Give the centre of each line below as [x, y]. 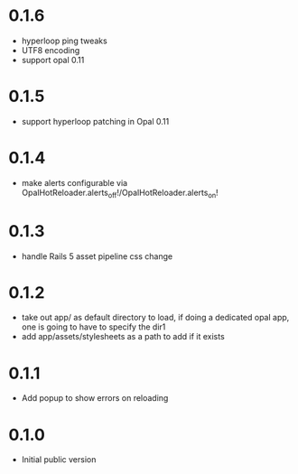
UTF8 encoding [51, 50]
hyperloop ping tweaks [64, 41]
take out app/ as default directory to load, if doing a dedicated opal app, [155, 318]
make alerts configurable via [74, 182]
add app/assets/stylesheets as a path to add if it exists [123, 337]
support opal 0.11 [53, 60]
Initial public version [59, 460]
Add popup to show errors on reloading [95, 398]
